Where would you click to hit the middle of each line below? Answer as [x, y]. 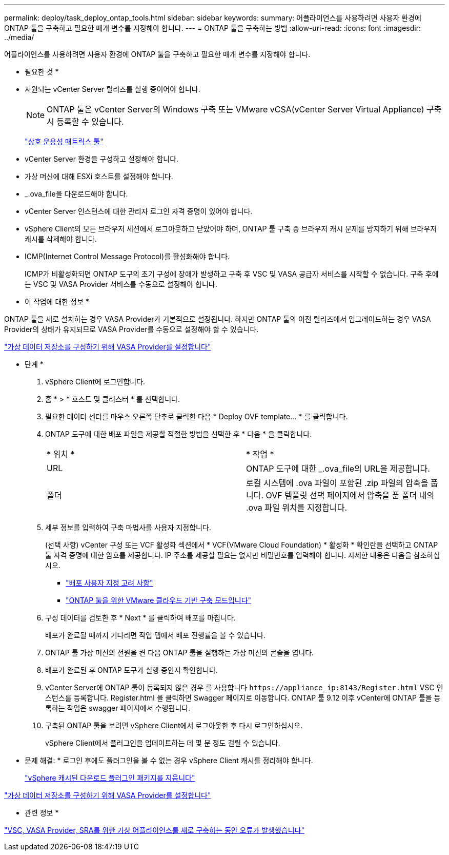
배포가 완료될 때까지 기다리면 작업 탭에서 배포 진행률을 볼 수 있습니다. [155, 635]
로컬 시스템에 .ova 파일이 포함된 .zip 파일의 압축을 [337, 483]
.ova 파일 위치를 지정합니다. [297, 508]
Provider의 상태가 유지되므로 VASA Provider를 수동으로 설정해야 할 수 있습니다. [131, 329]
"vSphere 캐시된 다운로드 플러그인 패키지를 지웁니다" [110, 778]
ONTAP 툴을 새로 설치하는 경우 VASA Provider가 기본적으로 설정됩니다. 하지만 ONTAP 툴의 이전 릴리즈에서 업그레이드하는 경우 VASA [218, 319]
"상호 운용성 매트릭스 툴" [64, 141]
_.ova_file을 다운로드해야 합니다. [76, 194]
